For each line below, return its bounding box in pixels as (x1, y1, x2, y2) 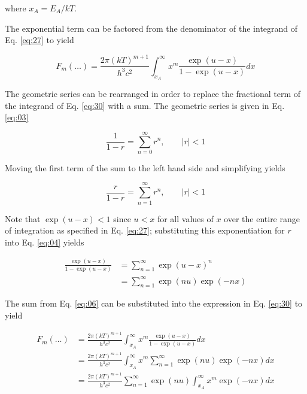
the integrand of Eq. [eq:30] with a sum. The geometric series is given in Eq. (5, 99, 285, 111)
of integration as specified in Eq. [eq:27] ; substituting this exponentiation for (5, 224, 285, 237)
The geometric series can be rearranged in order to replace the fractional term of (5, 87, 301, 99)
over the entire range (224, 212, 300, 225)
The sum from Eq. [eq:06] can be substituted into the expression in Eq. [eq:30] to (5, 297, 303, 310)
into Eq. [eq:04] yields (5, 235, 84, 248)
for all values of (157, 212, 214, 225)
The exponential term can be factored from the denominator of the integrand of (5, 22, 298, 34)
